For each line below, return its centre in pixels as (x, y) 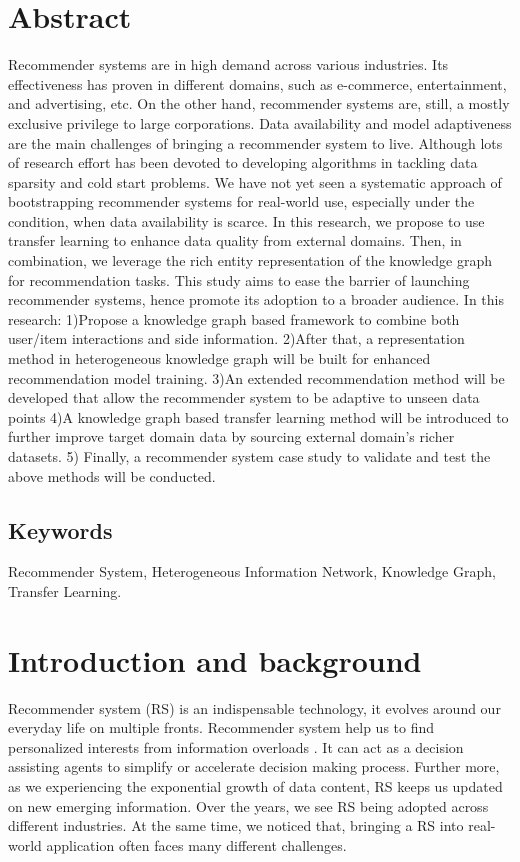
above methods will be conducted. (112, 475)
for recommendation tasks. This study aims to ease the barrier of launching (239, 279)
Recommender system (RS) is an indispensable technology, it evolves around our (254, 707)
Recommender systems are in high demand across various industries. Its (228, 64)
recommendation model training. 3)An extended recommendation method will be (256, 377)
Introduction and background (215, 659)
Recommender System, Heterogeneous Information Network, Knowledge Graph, (252, 571)
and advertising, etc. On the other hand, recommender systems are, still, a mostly (259, 103)
